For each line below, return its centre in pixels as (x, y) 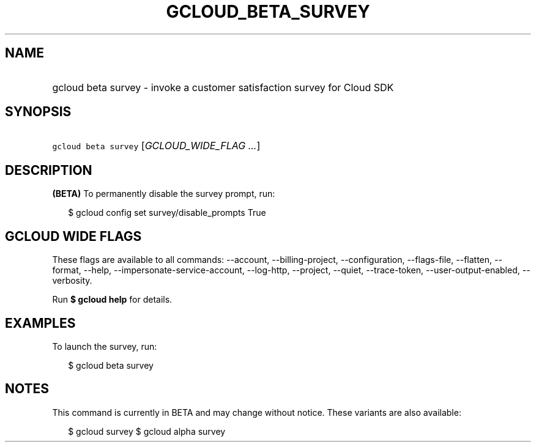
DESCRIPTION (49, 170)
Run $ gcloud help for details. (112, 300)
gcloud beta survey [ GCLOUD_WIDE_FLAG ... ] (156, 146)
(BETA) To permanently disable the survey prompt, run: (164, 194)
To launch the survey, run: (105, 346)
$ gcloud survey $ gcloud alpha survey (147, 431)
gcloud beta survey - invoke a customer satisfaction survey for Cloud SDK (223, 87)
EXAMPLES (40, 323)
